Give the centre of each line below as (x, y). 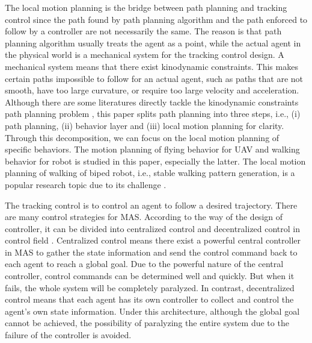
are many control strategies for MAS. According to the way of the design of (144, 217)
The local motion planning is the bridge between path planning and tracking (146, 7)
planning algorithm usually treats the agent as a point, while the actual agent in (153, 42)
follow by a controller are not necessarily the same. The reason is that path (143, 31)
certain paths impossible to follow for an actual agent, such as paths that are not (154, 78)
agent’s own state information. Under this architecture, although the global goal (152, 311)
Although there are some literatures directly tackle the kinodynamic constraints (152, 102)
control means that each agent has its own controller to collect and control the (149, 299)
